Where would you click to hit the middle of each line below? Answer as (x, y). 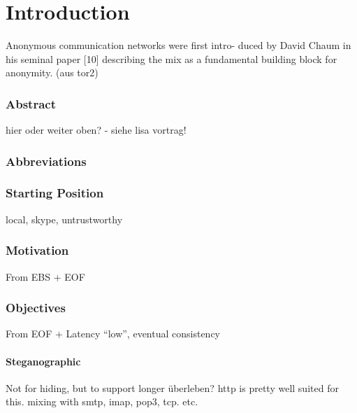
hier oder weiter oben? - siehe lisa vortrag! (96, 130)
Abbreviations (46, 161)
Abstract (31, 103)
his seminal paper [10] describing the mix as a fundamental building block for (172, 58)
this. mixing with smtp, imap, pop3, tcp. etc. (102, 401)
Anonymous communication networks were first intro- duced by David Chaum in (178, 45)
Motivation (37, 250)
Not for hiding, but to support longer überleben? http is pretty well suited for (172, 387)
